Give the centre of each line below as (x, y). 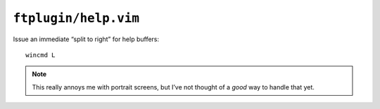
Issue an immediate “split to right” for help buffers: (86, 39)
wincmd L (40, 55)
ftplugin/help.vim (76, 18)
